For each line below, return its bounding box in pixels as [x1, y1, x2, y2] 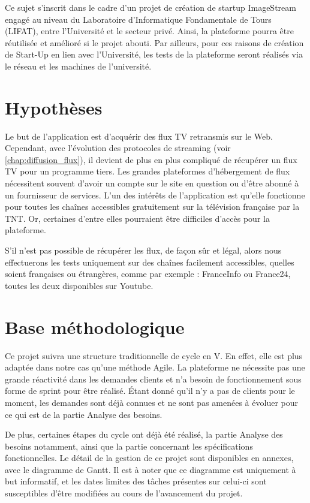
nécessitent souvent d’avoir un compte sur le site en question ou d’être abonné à [5, 177, 299, 189]
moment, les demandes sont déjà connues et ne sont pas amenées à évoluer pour [5, 396, 298, 408]
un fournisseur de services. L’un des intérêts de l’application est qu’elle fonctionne [5, 188, 305, 201]
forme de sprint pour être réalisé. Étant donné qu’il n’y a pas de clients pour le [5, 384, 295, 397]
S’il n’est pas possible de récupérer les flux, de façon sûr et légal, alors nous [5, 244, 282, 257]
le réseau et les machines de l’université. [5, 59, 152, 72]
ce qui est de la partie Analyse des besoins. [5, 408, 162, 420]
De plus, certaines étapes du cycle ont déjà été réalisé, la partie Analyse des [5, 428, 283, 441]
